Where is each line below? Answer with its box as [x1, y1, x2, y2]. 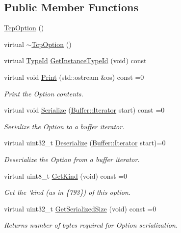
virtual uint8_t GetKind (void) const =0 [4, 170, 128, 181]
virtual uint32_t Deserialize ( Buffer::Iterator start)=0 [4, 138, 166, 148]
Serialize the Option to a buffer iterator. [4, 121, 125, 131]
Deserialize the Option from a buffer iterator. [4, 154, 140, 164]
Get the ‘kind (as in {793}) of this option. [4, 187, 131, 197]
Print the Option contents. [4, 88, 83, 98]
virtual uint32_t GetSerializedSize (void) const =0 [4, 203, 156, 213]
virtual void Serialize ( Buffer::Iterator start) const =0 [4, 105, 165, 115]
